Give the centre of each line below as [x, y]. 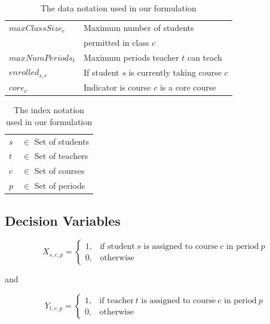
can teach [205, 57]
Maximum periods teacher [131, 57]
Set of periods [60, 186]
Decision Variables [63, 220]
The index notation [49, 110]
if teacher [116, 300]
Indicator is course [117, 87]
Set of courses [59, 171]
